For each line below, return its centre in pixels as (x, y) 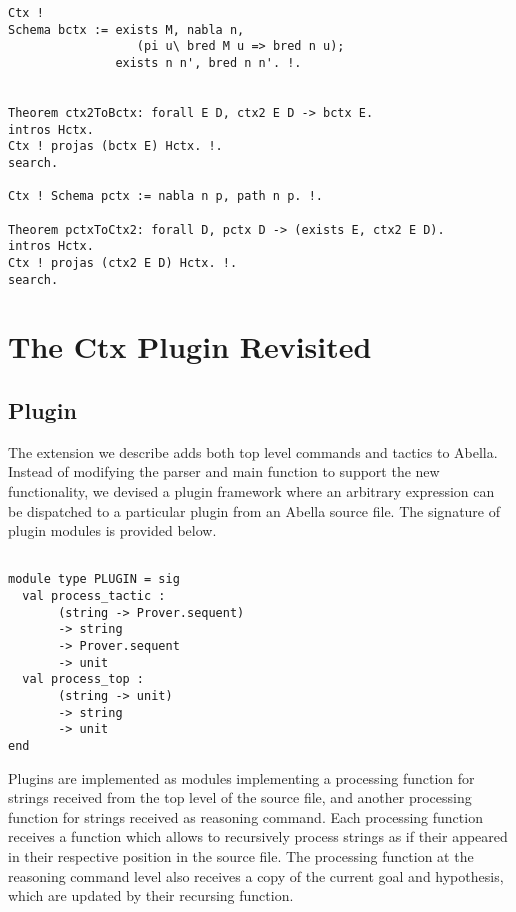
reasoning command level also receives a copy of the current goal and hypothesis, (256, 875)
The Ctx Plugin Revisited (190, 346)
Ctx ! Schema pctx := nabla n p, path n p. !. (165, 196)
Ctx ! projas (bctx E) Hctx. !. (115, 146)
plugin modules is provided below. (112, 530)
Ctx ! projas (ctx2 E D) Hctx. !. (123, 262)
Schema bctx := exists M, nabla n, (126, 29)
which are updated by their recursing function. (151, 895)
